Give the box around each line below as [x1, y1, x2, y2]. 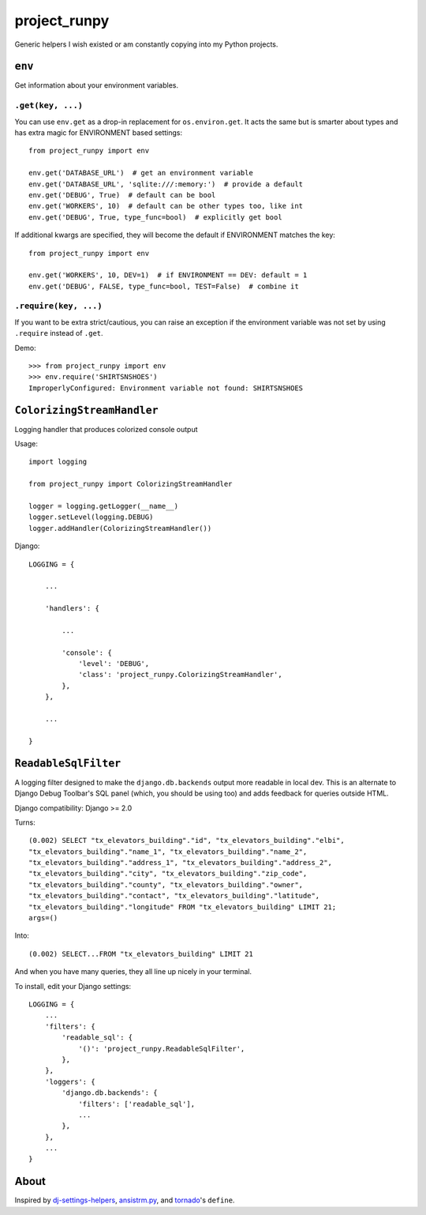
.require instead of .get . [14, 329, 103, 338]
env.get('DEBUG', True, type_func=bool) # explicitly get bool [28, 213, 283, 221]
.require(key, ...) [14, 301, 103, 311]
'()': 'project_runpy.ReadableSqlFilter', [78, 1044, 245, 1053]
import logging [28, 457, 88, 466]
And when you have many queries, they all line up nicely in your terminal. [14, 967, 252, 976]
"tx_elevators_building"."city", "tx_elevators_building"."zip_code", [28, 869, 308, 878]
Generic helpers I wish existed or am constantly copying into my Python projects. [14, 39, 278, 49]
